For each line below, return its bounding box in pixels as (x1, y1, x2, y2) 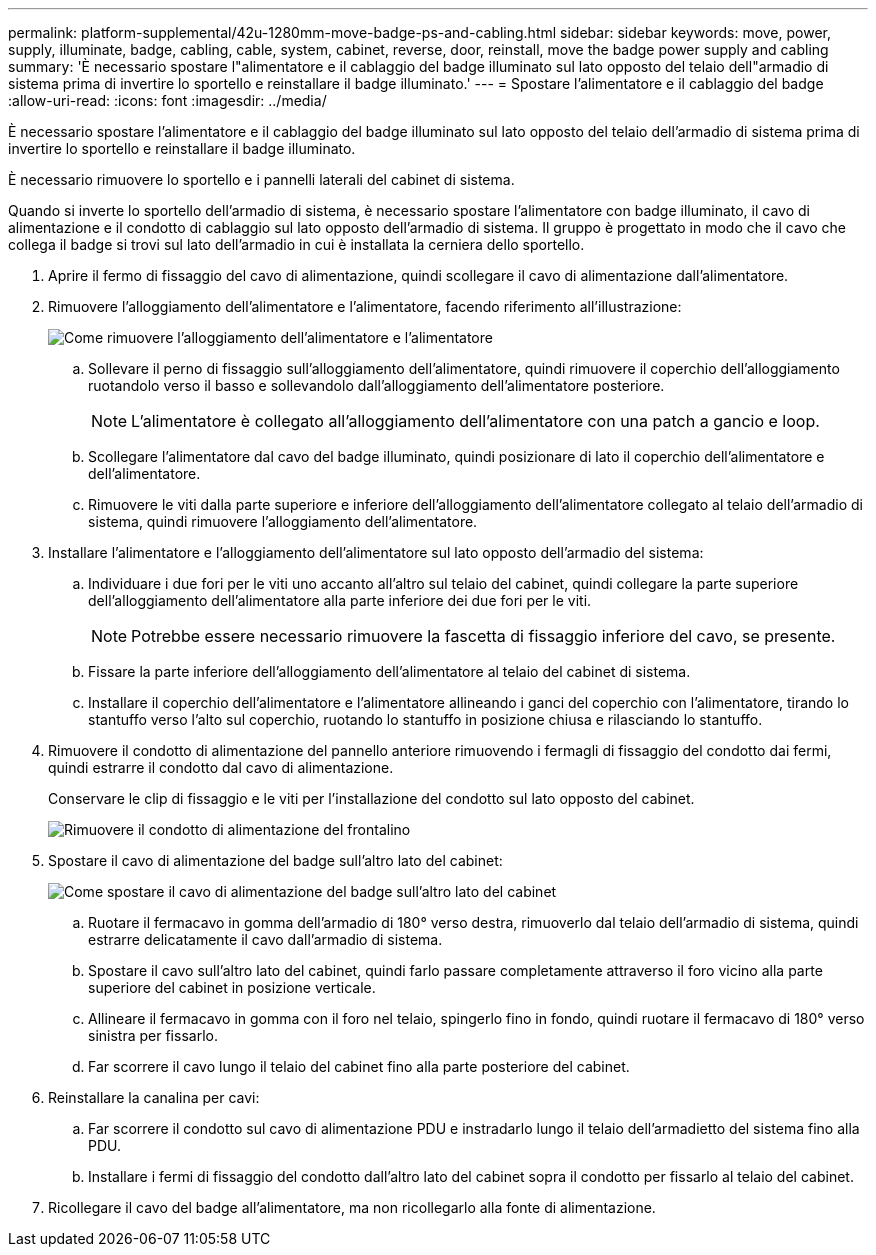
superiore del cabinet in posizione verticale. (88, 979, 376, 996)
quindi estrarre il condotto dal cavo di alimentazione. (48, 759, 394, 776)
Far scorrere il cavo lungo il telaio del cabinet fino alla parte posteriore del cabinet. (88, 1058, 630, 1075)
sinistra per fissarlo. (88, 1027, 218, 1044)
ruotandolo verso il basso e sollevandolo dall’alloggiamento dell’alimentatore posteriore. (88, 377, 665, 394)
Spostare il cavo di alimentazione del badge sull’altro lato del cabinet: (48, 852, 503, 869)
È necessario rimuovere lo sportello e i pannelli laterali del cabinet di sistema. (8, 171, 515, 188)
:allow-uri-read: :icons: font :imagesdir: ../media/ (8, 92, 327, 109)
